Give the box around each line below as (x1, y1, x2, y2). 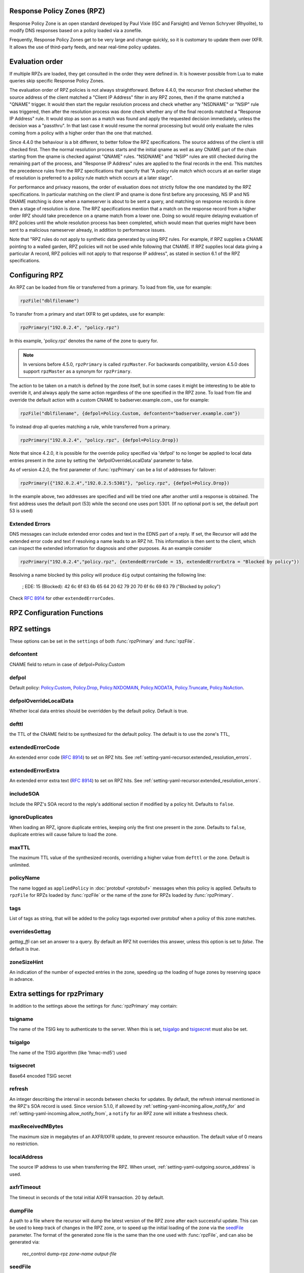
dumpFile (9, 1207, 33, 1214)
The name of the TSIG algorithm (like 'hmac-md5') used (9, 1049, 127, 1056)
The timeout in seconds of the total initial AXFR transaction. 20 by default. (9, 1194, 164, 1200)
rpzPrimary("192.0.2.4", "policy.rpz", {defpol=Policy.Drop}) (20, 437, 179, 443)
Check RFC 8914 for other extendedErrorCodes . (9, 595, 115, 601)
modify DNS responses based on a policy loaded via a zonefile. (9, 27, 143, 33)
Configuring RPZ (9, 271, 64, 280)
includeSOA (9, 790, 40, 797)
